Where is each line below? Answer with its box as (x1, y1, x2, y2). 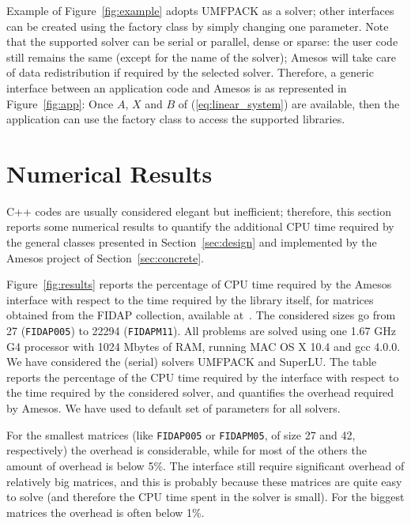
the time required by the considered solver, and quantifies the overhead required (6, 384, 394, 401)
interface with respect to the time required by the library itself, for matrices (6, 291, 374, 307)
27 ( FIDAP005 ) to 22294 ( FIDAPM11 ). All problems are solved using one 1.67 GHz (6, 322, 396, 339)
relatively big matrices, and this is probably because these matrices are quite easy (6, 473, 402, 489)
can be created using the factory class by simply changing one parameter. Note (6, 17, 389, 34)
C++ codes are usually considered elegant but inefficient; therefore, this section (6, 202, 392, 219)
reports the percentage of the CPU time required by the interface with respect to (6, 368, 399, 385)
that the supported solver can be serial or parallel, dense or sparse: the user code (6, 33, 398, 50)
